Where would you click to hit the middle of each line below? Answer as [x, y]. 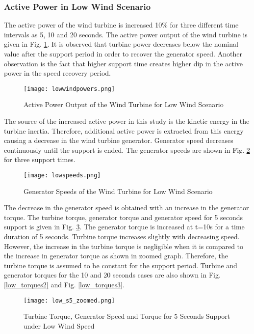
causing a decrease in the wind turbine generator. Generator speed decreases [119, 140]
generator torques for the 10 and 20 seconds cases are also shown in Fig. [112, 275]
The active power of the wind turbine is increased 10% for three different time [121, 25]
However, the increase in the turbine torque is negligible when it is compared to [124, 246]
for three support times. [40, 159]
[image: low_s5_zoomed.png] [69, 300]
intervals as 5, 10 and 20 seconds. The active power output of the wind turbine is [126, 34]
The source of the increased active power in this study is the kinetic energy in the [127, 121]
